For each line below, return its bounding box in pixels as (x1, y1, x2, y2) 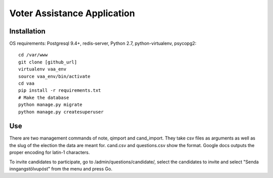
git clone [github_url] (18, 59, 77, 65)
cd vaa (18, 81, 35, 86)
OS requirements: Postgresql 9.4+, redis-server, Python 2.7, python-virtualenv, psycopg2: (9, 41, 197, 47)
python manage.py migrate (18, 102, 83, 108)
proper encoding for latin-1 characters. (9, 150, 90, 156)
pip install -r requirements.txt (18, 88, 101, 93)
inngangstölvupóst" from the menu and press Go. (9, 166, 113, 172)
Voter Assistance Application (9, 8, 135, 19)
